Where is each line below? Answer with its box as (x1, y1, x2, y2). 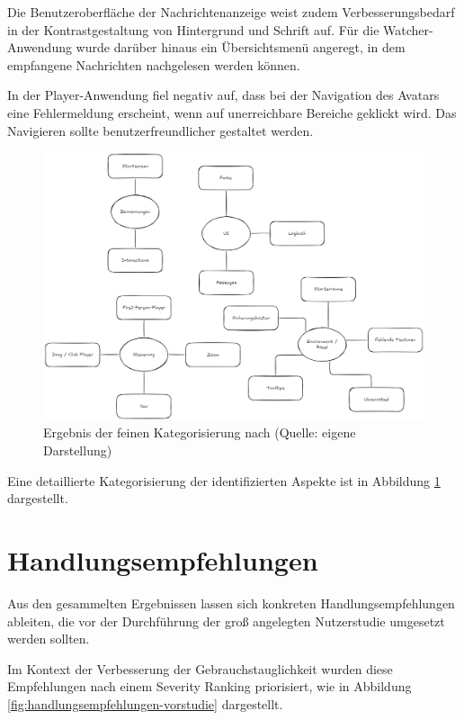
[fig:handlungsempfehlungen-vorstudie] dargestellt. (7, 694, 283, 713)
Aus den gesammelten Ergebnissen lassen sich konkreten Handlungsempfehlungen (7, 593, 455, 612)
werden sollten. (7, 629, 90, 648)
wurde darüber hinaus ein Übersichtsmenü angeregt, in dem (76, 38, 406, 57)
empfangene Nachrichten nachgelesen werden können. (7, 55, 300, 74)
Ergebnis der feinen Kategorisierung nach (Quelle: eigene (43, 423, 356, 442)
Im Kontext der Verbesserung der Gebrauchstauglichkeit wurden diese (7, 659, 393, 678)
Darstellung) (43, 441, 112, 460)
